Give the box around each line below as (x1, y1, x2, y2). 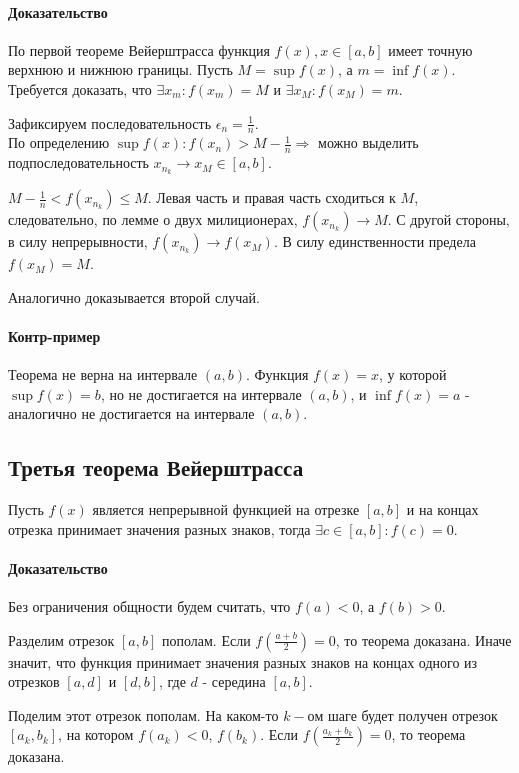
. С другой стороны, (387, 209, 510, 230)
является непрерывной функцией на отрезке (92, 499, 360, 520)
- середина (202, 671, 266, 692)
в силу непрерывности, (8, 231, 148, 252)
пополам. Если (161, 629, 251, 650)
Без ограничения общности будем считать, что (8, 596, 291, 617)
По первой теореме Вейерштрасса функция (8, 39, 270, 60)
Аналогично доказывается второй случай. (8, 286, 260, 307)
